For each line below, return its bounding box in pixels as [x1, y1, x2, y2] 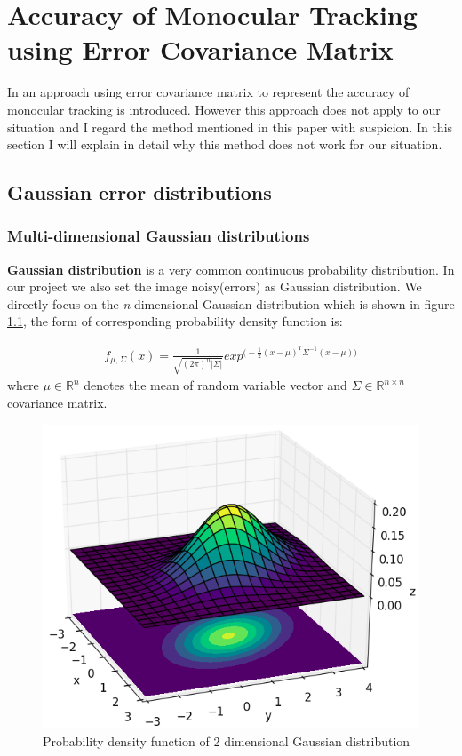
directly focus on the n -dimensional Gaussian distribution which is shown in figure [7, 294, 455, 313]
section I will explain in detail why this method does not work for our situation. [7, 135, 442, 154]
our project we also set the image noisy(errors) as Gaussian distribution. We [7, 277, 422, 296]
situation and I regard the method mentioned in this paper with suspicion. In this [7, 117, 453, 136]
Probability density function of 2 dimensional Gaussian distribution [43, 732, 410, 751]
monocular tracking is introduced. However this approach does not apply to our [7, 99, 441, 118]
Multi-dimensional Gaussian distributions [7, 225, 310, 247]
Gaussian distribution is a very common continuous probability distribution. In [7, 259, 455, 278]
